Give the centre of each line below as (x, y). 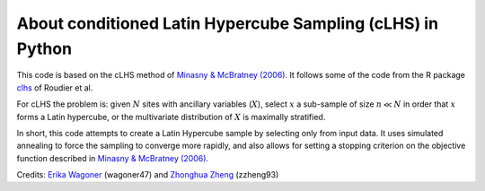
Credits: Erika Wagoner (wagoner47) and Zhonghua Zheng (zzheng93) (148, 175)
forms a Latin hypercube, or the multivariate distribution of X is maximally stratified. (171, 117)
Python (44, 48)
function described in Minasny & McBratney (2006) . (113, 158)
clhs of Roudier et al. (55, 87)
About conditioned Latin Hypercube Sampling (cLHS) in (228, 23)
